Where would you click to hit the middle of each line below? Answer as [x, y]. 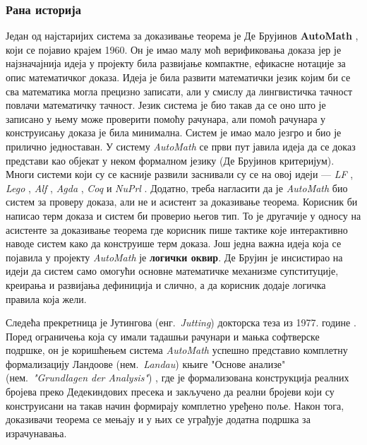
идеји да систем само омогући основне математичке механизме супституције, [172, 271]
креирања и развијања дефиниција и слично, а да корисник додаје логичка [166, 284]
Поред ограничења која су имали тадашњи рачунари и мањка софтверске [163, 336]
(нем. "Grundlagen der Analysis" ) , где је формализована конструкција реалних [178, 378]
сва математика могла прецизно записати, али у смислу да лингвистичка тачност [179, 91]
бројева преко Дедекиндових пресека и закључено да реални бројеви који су [170, 392]
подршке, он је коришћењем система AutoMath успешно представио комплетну [177, 350]
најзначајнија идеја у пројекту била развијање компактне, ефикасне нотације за [176, 63]
